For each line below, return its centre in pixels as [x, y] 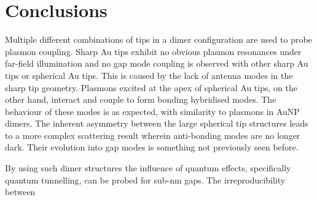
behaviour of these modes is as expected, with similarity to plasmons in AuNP [152, 111]
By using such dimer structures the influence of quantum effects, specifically [148, 168]
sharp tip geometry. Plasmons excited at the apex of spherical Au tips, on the [151, 87]
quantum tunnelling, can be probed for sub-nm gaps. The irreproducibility [145, 180]
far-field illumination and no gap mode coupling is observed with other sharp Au [157, 63]
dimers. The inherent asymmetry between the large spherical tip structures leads [157, 123]
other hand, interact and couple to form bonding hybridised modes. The [141, 99]
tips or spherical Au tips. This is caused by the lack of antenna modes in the [149, 75]
